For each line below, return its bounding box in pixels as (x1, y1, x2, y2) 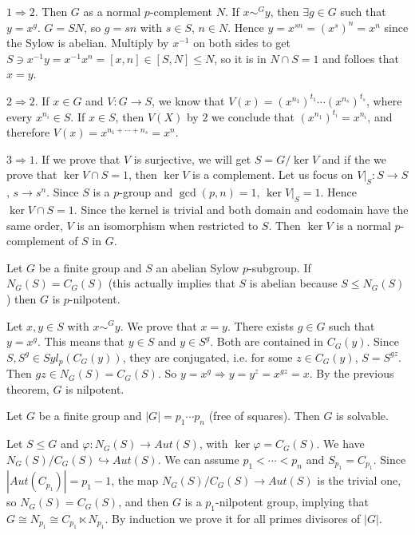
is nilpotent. (65, 380, 125, 397)
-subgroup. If (248, 259, 311, 275)
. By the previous (309, 365, 394, 382)
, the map (111, 472, 159, 489)
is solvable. (336, 407, 389, 424)
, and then (118, 493, 169, 510)
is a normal (336, 216, 391, 233)
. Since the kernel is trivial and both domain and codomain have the (73, 200, 409, 217)
